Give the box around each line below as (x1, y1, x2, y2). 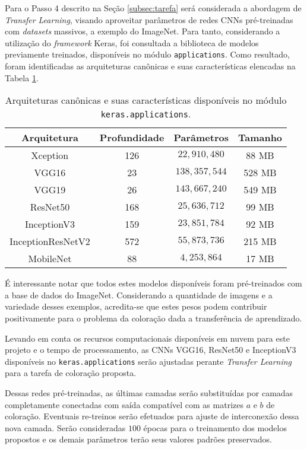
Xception (31, 148, 69, 163)
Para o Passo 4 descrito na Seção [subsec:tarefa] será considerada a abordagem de (5, 2, 302, 14)
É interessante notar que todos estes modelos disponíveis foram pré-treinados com (5, 277, 302, 289)
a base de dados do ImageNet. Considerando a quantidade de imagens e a (5, 288, 273, 301)
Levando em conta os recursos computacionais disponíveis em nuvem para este (5, 332, 290, 344)
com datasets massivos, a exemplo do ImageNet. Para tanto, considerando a (5, 25, 280, 37)
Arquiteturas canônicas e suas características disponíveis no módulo (5, 93, 287, 107)
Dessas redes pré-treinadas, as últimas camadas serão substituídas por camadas (5, 387, 293, 399)
